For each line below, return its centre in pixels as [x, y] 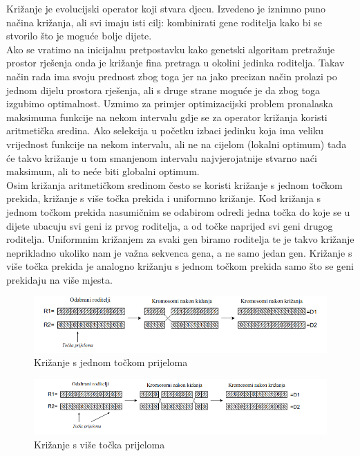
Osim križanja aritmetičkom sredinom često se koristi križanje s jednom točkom [174, 184]
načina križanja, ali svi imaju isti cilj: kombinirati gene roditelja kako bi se [164, 22]
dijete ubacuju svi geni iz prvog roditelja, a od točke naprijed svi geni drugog [170, 225]
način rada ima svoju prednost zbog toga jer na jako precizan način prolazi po [172, 76]
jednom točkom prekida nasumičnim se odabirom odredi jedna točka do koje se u [178, 211]
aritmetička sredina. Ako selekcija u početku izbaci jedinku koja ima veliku [165, 130]
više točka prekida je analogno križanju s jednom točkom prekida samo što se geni [180, 266]
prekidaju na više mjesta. [59, 279]
